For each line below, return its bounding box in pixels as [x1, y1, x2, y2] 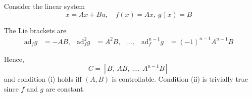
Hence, [4, 53, 24, 64]
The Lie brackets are [4, 25, 66, 35]
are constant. [46, 83, 85, 94]
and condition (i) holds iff [4, 74, 82, 84]
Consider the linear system [4, 1, 85, 11]
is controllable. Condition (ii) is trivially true [112, 74, 248, 84]
